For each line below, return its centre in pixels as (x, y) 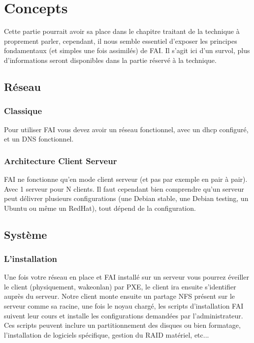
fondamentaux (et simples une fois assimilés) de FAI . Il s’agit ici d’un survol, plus (127, 50)
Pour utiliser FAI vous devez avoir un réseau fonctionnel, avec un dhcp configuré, (126, 129)
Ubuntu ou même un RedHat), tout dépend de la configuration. (100, 208)
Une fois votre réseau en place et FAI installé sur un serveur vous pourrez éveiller (127, 277)
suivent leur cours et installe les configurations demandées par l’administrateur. (124, 315)
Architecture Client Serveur (61, 160)
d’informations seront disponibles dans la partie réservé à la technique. (110, 60)
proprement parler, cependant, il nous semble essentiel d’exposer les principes (121, 41)
